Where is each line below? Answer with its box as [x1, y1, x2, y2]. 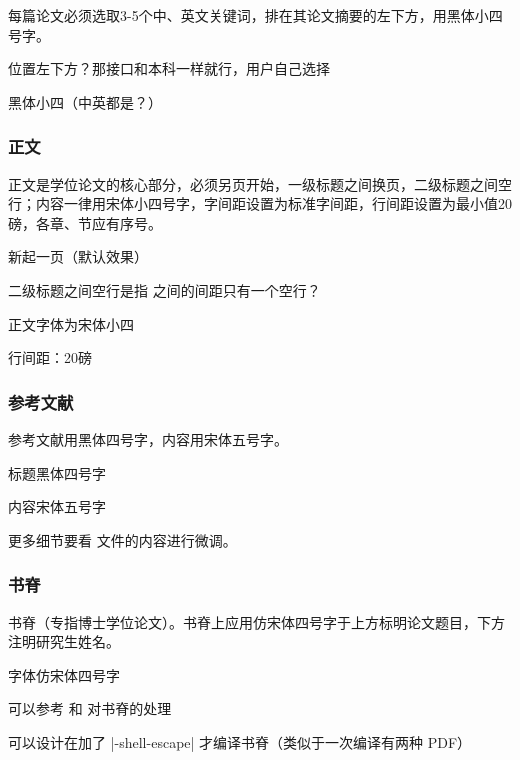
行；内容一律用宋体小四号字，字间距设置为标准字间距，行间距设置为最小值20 [8, 193, 512, 214]
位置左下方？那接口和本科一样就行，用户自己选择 [8, 58, 330, 79]
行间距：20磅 [8, 347, 92, 368]
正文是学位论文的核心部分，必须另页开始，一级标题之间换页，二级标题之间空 [8, 173, 512, 194]
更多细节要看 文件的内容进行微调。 [8, 529, 237, 550]
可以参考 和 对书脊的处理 [8, 698, 172, 719]
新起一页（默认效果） [8, 246, 148, 267]
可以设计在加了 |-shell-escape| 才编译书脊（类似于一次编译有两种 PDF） [8, 731, 472, 752]
